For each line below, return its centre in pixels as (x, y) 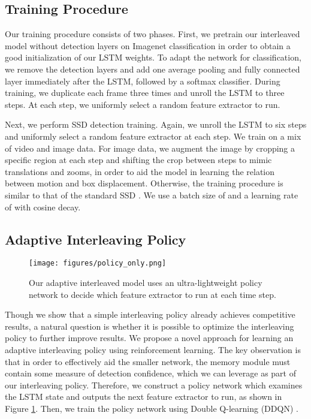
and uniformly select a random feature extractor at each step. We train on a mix (153, 136)
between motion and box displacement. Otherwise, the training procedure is (144, 183)
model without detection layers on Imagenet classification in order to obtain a (148, 45)
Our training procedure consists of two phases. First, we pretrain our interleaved (153, 34)
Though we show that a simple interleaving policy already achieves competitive (150, 314)
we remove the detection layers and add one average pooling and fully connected (153, 69)
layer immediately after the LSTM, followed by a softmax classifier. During (143, 81)
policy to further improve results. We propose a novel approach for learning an (149, 338)
